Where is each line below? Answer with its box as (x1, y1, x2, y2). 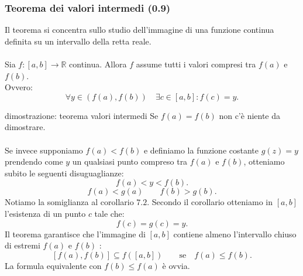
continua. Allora (69, 58, 127, 70)
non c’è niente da (219, 109, 281, 121)
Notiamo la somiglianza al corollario (5, 196, 134, 208)
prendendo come (5, 155, 63, 168)
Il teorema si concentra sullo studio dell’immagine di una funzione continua (5, 23, 274, 36)
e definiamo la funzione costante (143, 144, 259, 156)
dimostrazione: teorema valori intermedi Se (5, 109, 159, 121)
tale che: (94, 207, 125, 219)
